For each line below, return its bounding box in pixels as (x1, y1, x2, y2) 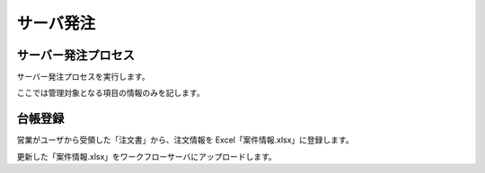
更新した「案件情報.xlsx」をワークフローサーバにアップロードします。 (16, 151, 278, 161)
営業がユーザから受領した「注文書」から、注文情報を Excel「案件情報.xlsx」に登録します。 (16, 134, 354, 145)
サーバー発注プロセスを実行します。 (16, 72, 150, 82)
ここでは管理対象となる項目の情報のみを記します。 (16, 88, 206, 99)
